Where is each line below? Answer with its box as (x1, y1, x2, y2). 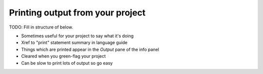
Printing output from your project (9, 7, 146, 18)
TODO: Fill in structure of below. (9, 24, 73, 30)
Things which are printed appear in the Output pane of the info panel (21, 46, 159, 52)
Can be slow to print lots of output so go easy (21, 60, 113, 66)
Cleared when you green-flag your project (21, 53, 106, 59)
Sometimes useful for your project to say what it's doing (21, 33, 134, 39)
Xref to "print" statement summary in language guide (21, 40, 128, 45)
